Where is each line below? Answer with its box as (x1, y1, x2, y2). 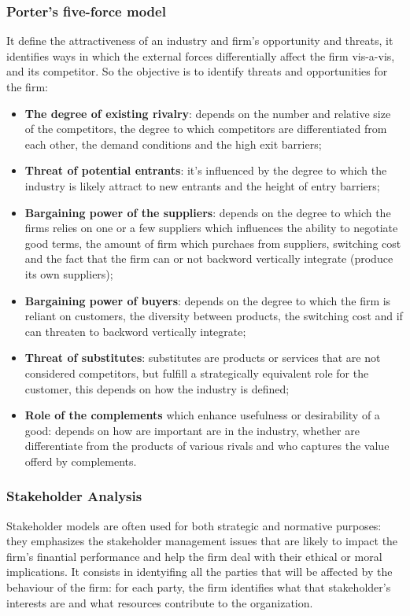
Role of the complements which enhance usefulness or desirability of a (24, 407, 380, 423)
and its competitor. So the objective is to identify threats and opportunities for (6, 63, 388, 79)
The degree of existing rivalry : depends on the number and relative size (24, 105, 391, 121)
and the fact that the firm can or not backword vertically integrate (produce (24, 250, 393, 267)
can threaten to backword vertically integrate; (24, 323, 246, 339)
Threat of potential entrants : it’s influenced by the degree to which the (24, 162, 387, 179)
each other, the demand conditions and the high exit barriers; (24, 135, 322, 152)
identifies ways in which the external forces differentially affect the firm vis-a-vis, (6, 47, 395, 64)
